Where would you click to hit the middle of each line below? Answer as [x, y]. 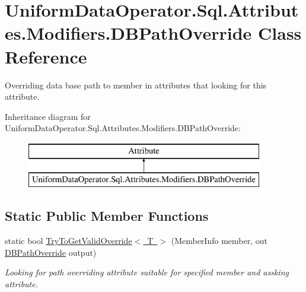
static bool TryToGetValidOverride [68, 241]
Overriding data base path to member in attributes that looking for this [136, 85]
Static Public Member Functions [107, 216]
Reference [46, 56]
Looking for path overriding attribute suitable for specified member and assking [147, 272]
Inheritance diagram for [48, 116]
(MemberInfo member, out [219, 241]
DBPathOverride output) [51, 252]
